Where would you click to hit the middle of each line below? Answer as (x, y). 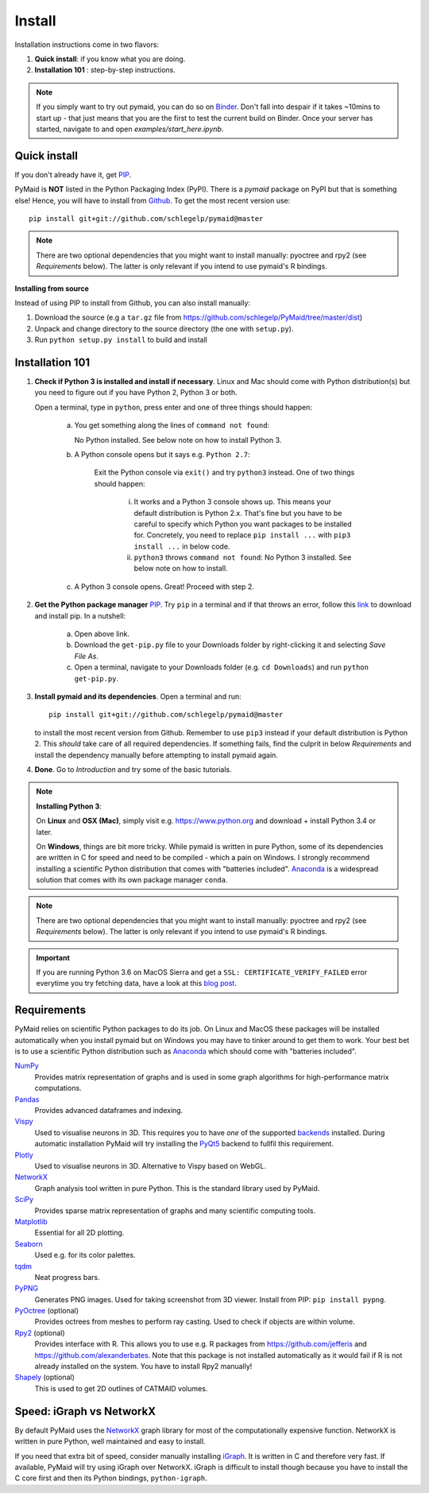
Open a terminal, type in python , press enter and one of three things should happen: (174, 407)
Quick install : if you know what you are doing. (110, 59)
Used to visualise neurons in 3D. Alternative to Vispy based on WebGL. (150, 1166)
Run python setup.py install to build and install (121, 340)
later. (44, 832)
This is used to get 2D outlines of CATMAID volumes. (121, 1388)
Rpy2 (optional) (40, 1332)
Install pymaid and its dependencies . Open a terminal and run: (138, 696)
